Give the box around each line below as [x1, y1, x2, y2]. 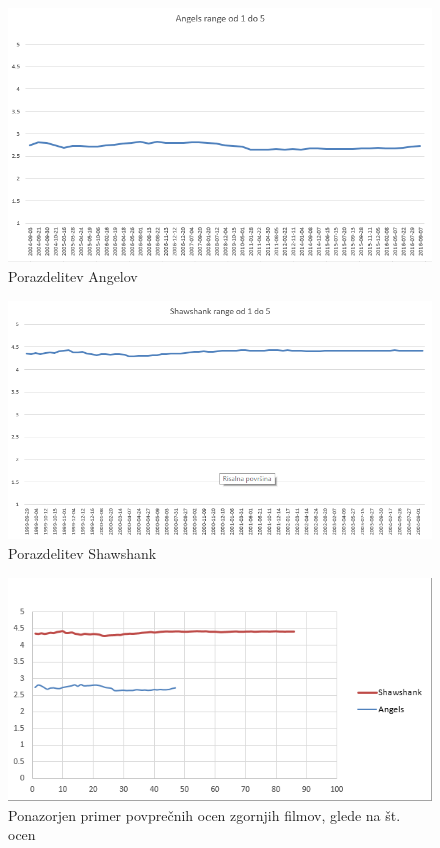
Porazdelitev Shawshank [8, 542, 157, 563]
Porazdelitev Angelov [8, 265, 138, 286]
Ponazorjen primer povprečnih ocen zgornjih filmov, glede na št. [8, 804, 401, 825]
